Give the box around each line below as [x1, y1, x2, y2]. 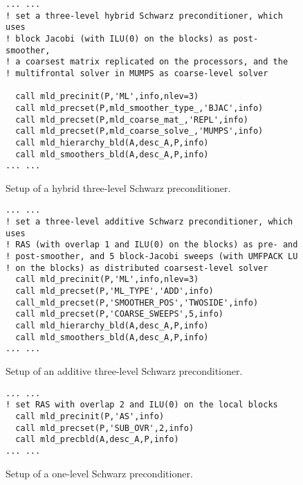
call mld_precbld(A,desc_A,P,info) [15, 434, 179, 445]
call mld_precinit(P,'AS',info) [15, 411, 165, 421]
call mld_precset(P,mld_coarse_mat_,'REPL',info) [15, 114, 248, 125]
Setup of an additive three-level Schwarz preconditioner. [6, 363, 243, 378]
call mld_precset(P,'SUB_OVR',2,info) [15, 423, 194, 433]
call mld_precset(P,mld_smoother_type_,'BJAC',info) [15, 103, 264, 113]
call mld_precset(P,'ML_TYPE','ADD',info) [15, 286, 214, 297]
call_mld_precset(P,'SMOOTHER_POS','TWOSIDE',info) [15, 297, 259, 308]
